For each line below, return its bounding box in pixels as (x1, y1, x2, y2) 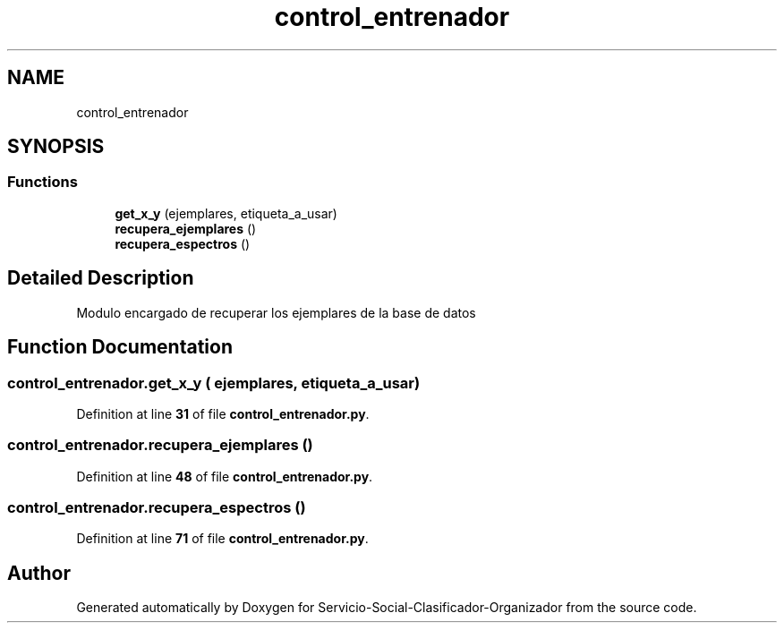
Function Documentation (7, 336, 233, 359)
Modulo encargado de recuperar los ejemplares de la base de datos (76, 304, 476, 320)
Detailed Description (7, 267, 194, 290)
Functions (7, 173, 78, 192)
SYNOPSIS (7, 135, 105, 158)
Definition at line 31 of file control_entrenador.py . (76, 405, 370, 421)
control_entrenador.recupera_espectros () (7, 498, 306, 516)
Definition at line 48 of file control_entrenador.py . (76, 468, 373, 484)
